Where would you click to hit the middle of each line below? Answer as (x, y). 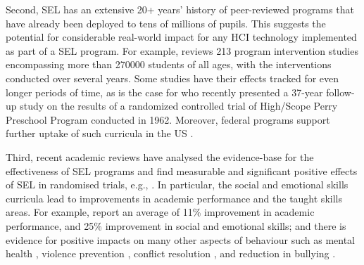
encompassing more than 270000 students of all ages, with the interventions (169, 64)
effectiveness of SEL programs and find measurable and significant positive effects (182, 170)
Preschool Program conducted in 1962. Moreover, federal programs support (168, 119)
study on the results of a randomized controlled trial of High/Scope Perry (179, 106)
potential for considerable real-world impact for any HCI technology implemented (181, 37)
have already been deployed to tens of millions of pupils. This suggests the (166, 23)
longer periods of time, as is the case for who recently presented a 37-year (164, 92)
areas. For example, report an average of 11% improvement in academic (160, 212)
